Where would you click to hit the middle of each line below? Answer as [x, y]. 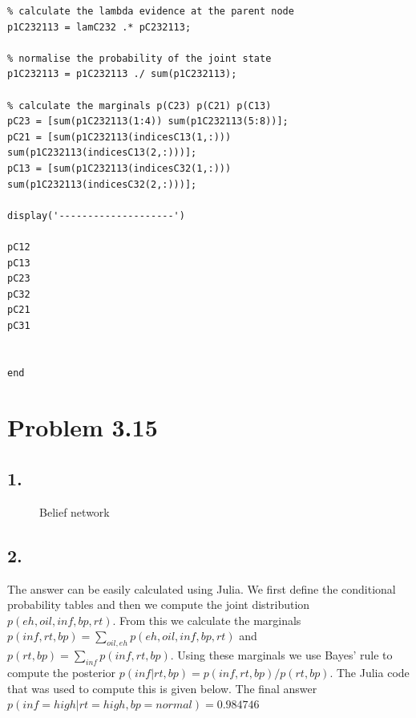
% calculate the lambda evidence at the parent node [151, 11]
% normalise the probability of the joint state [139, 58]
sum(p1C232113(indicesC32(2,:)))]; [102, 184]
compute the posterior [62, 672]
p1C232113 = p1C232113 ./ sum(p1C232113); [122, 74]
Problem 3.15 [83, 427]
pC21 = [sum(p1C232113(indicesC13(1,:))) [119, 137]
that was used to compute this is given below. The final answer [162, 688]
